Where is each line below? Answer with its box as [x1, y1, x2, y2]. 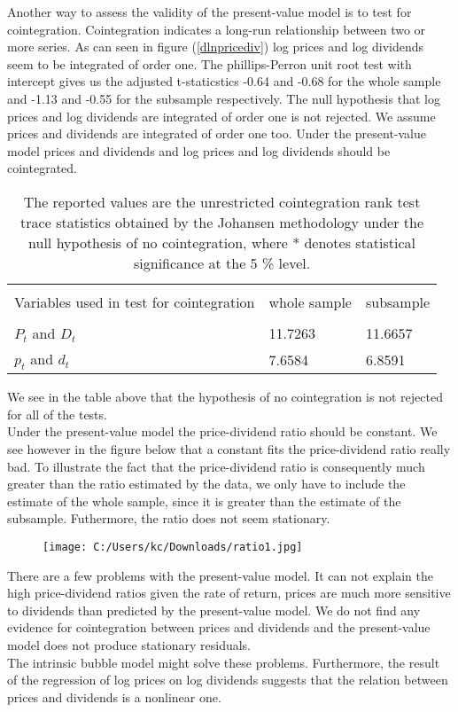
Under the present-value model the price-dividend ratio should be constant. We [7, 422, 438, 441]
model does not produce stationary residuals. [7, 635, 252, 653]
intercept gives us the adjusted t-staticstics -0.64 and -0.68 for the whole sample [7, 72, 441, 90]
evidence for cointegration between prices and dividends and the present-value [7, 618, 431, 637]
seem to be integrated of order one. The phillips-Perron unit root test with [7, 54, 412, 73]
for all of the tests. [7, 404, 107, 423]
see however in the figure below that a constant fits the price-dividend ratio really [7, 439, 451, 458]
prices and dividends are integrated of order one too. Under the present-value [7, 124, 427, 143]
